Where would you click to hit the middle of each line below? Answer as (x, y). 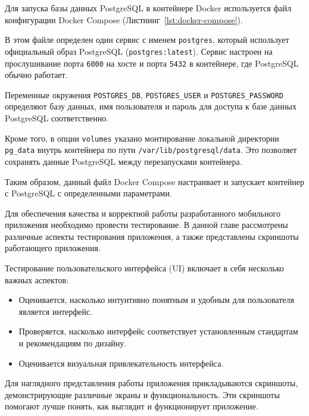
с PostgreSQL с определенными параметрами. (88, 193)
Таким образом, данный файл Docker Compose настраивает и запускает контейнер (154, 181)
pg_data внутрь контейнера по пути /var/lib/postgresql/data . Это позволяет (151, 150)
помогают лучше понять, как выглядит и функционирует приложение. (132, 406)
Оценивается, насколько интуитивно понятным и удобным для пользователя (156, 300)
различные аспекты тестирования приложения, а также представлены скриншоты (152, 236)
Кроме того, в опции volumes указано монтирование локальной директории (142, 138)
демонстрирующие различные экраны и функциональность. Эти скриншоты (142, 394)
